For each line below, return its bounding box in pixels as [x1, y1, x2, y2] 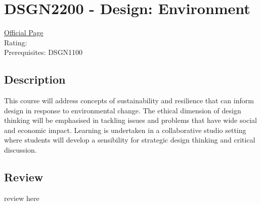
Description [4, 72, 66, 87]
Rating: [4, 37, 27, 47]
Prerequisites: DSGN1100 [4, 47, 83, 57]
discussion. [4, 145, 37, 155]
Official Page [4, 27, 43, 38]
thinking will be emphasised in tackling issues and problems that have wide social [4, 115, 257, 125]
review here [4, 192, 39, 203]
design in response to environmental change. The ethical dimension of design [4, 105, 241, 115]
